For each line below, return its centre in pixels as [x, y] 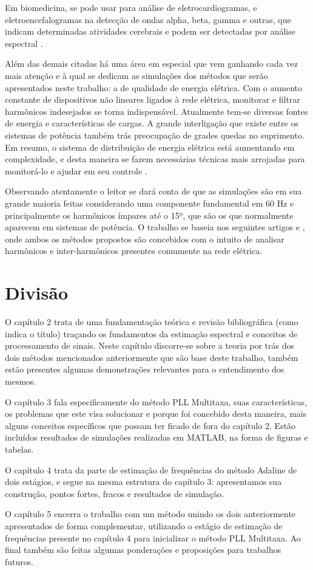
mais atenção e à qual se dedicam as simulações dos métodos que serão [136, 75]
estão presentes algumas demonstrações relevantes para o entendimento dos [145, 369]
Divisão [37, 293]
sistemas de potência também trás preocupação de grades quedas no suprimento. [155, 135]
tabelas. [19, 449]
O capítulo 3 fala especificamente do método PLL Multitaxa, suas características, [156, 401]
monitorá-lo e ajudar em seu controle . [76, 170]
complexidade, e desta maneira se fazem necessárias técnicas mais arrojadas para [155, 159]
